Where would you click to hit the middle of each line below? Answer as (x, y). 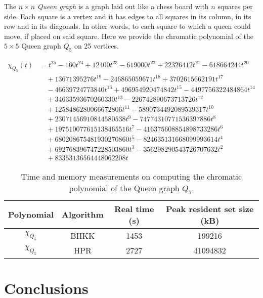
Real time (134, 208)
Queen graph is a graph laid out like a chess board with (123, 6)
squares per (235, 6)
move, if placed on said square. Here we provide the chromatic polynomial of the (129, 36)
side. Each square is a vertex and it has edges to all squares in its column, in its (128, 16)
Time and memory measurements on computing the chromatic (131, 176)
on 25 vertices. (96, 46)
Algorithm (82, 215)
